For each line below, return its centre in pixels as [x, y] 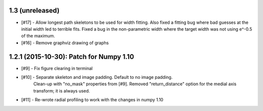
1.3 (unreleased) [34, 10]
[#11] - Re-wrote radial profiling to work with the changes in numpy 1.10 [92, 100]
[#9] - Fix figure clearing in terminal [57, 68]
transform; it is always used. [62, 91]
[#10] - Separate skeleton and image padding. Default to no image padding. [97, 77]
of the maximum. [38, 36]
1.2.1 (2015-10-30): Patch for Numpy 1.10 [72, 57]
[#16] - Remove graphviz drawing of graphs [65, 43]
